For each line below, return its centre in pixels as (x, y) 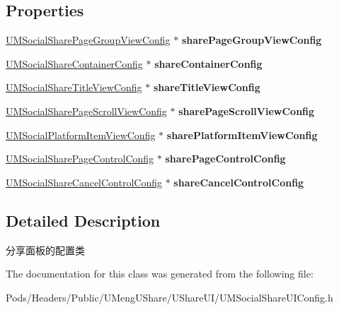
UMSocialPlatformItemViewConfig (81, 135)
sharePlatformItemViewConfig (242, 135)
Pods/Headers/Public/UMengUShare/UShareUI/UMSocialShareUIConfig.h (169, 297)
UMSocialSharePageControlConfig (80, 159)
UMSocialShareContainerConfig (74, 63)
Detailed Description (83, 220)
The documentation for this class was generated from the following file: (160, 274)
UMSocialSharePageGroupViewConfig (88, 40)
